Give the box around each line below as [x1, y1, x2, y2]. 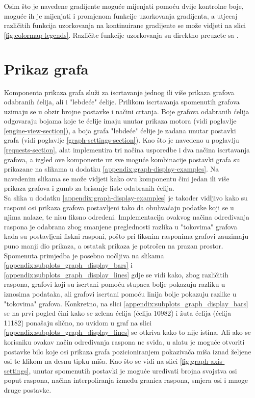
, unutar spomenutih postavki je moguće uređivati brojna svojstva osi [28, 365, 237, 375]
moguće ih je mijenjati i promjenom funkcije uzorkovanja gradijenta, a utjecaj [4, 10, 238, 21]
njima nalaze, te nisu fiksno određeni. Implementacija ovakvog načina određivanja [4, 212, 250, 222]
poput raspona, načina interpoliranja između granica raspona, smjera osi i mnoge [4, 375, 248, 385]
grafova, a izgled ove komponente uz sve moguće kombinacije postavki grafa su [4, 154, 240, 164]
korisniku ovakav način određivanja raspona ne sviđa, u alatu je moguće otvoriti [4, 336, 245, 347]
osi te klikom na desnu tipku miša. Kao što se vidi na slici [4, 356, 178, 366]
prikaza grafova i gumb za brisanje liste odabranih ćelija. [4, 183, 175, 193]
